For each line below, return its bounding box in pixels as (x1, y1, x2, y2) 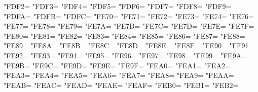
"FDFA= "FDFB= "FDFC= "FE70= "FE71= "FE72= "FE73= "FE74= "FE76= (4, 11, 254, 21)
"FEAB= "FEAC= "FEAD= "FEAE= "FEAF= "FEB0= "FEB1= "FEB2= (4, 79, 239, 90)
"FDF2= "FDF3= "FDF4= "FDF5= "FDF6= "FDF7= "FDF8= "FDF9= (4, 1, 232, 11)
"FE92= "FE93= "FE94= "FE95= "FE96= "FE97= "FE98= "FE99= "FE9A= (4, 50, 247, 60)
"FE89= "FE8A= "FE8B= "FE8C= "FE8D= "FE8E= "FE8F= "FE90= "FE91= (4, 40, 254, 51)
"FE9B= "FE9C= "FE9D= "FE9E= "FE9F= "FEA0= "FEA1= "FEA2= (4, 60, 231, 70)
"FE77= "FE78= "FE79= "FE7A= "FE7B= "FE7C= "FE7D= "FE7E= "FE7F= (4, 21, 254, 31)
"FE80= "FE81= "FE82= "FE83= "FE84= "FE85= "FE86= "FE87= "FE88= (4, 30, 245, 41)
